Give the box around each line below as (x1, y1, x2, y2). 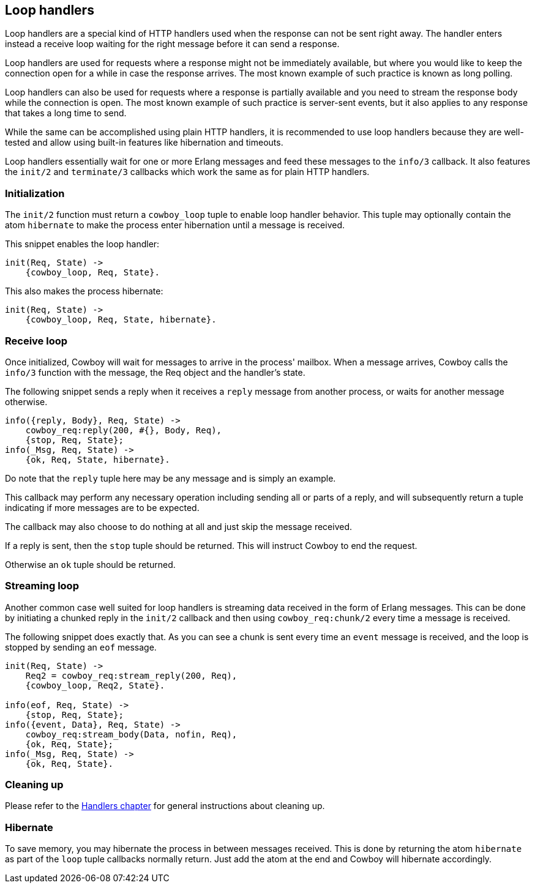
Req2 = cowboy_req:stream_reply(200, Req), (25, 670, 238, 681)
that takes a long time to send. (5, 108, 127, 119)
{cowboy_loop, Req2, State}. (25, 680, 165, 690)
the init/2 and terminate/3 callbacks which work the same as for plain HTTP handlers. (5, 166, 370, 177)
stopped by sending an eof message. (5, 641, 157, 652)
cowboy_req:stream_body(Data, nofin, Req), (25, 729, 238, 739)
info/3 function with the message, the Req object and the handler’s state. (5, 367, 305, 378)
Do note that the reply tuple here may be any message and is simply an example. (5, 472, 336, 483)
